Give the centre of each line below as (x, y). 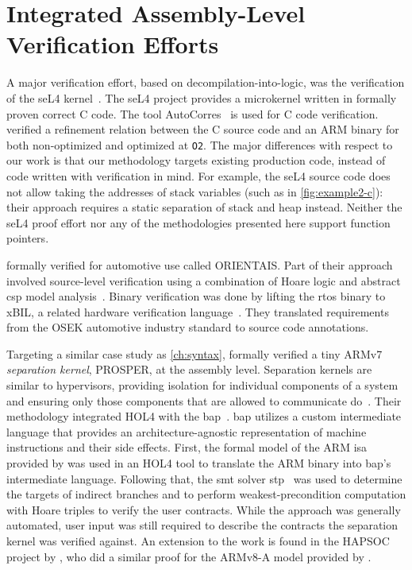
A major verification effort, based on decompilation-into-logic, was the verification (206, 82)
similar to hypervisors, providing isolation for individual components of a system (202, 385)
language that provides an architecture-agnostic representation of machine (187, 431)
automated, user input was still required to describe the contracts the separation (202, 525)
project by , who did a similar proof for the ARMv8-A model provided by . (189, 556)
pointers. (28, 238)
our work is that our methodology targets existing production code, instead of (196, 160)
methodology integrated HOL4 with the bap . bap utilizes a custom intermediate (204, 416)
